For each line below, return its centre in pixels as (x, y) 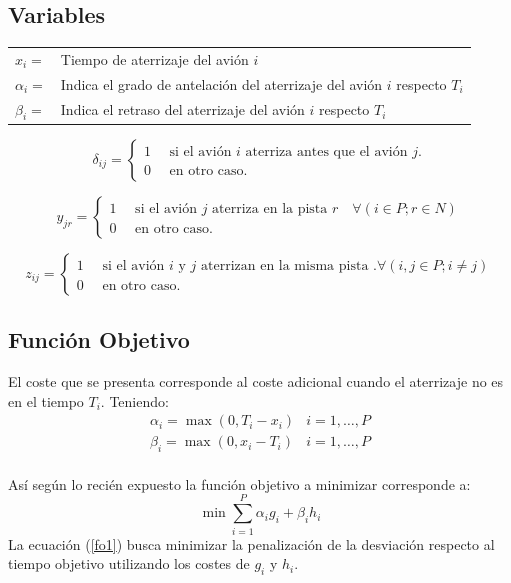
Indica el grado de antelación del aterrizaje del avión (221, 83)
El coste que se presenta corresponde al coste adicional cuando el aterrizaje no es (256, 381)
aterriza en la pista (270, 208)
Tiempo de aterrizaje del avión (154, 58)
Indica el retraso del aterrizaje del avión (182, 109)
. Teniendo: (134, 400)
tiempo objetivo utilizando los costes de (129, 563)
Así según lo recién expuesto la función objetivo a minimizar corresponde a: (239, 483)
